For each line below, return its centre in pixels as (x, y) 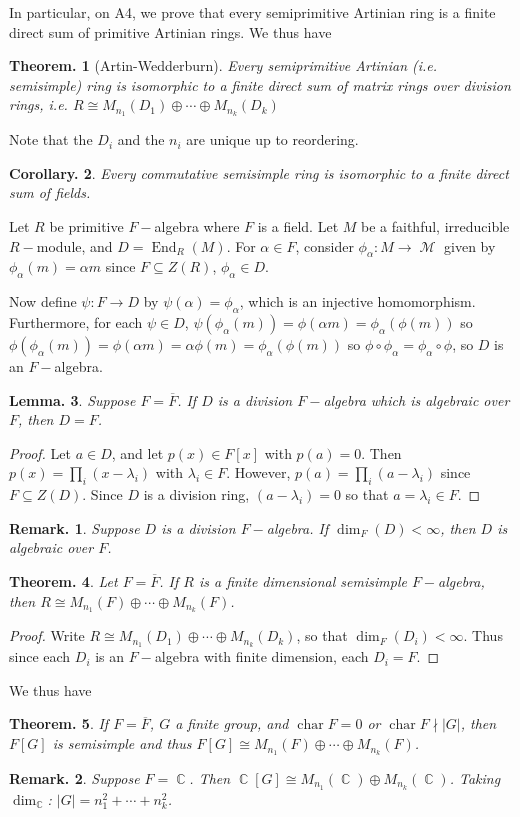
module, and (74, 245)
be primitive (86, 226)
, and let (137, 452)
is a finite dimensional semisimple (302, 580)
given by (470, 245)
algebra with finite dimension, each (261, 656)
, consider (324, 245)
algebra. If (297, 527)
